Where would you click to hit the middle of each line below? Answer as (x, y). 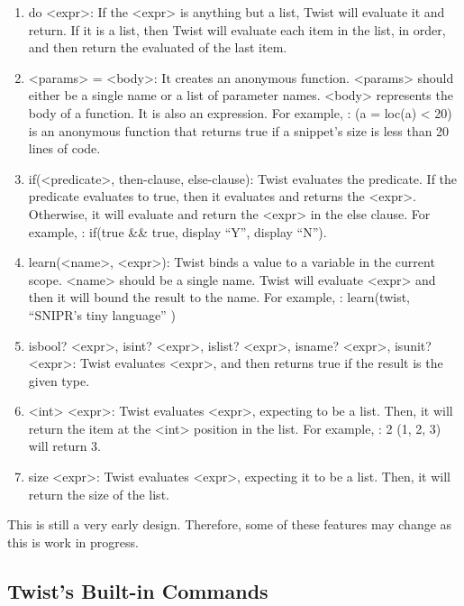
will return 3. (65, 446)
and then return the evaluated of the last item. (158, 47)
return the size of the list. (99, 494)
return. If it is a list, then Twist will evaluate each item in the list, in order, (237, 29)
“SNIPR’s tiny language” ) (102, 314)
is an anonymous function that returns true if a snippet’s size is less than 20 (239, 130)
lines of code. (64, 148)
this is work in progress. (73, 542)
